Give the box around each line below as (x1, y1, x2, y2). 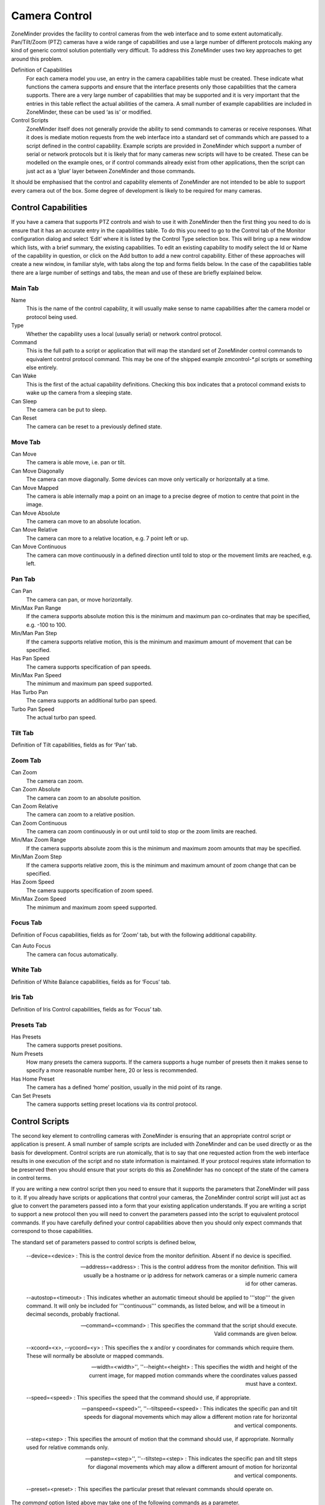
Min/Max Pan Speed (11, 672, 61, 679)
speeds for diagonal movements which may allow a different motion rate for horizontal (84, 1413, 297, 1421)
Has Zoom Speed (11, 878, 54, 886)
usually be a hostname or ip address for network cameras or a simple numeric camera (83, 1271, 297, 1279)
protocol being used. (26, 313, 78, 320)
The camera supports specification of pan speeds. (26, 663, 152, 671)
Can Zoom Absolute (11, 786, 61, 793)
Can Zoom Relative (11, 802, 58, 810)
